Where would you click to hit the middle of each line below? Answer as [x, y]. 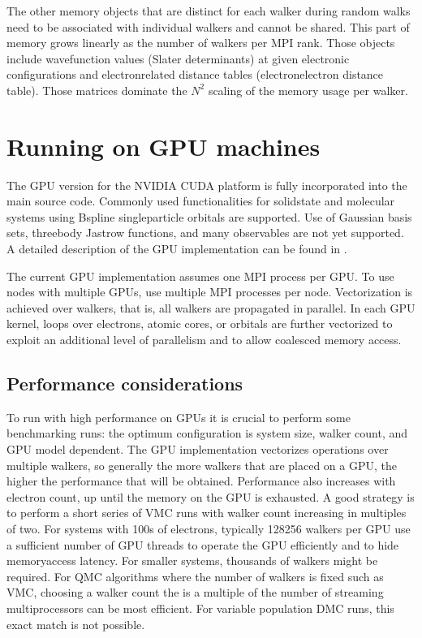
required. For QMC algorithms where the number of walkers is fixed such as [195, 576]
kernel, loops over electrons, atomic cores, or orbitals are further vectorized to [200, 323]
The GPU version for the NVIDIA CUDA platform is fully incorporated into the [207, 185]
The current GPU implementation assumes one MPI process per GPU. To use [200, 276]
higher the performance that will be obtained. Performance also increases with [201, 481]
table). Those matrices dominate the [97, 90]
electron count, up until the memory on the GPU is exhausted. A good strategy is [211, 496]
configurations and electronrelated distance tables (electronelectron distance [195, 74]
